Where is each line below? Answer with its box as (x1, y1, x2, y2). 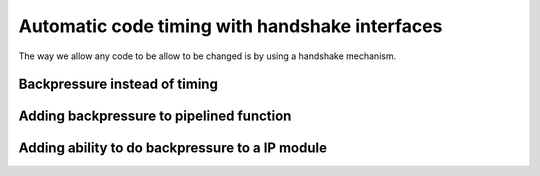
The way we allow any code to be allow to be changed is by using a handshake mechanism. (18, 50, 397, 62)
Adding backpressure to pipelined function (18, 108, 292, 125)
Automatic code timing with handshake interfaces (18, 15, 443, 37)
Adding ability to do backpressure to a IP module (18, 140, 327, 157)
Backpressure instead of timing (18, 76, 219, 93)
